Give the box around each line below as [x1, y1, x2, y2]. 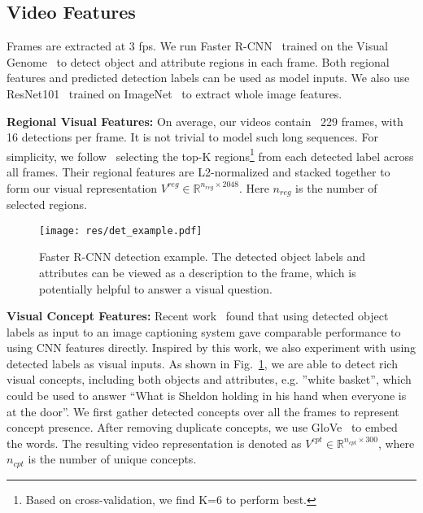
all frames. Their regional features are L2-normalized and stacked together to [7, 163, 390, 180]
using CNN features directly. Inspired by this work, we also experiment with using [7, 339, 416, 356]
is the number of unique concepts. [28, 450, 197, 467]
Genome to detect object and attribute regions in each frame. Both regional [7, 53, 390, 70]
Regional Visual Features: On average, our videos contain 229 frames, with [7, 112, 403, 129]
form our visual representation [7, 179, 158, 196]
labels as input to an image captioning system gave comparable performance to [7, 323, 401, 340]
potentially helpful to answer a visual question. [39, 280, 273, 297]
